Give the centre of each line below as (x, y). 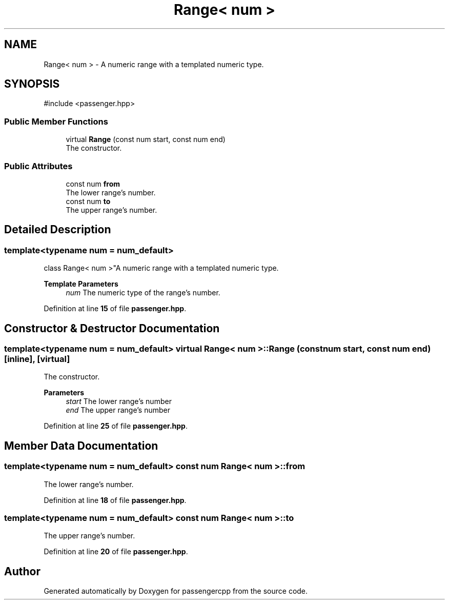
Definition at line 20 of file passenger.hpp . (116, 552)
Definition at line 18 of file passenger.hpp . (115, 500)
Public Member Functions (56, 121)
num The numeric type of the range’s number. (143, 293)
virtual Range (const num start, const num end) (146, 139)
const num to (88, 201)
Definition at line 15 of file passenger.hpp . (115, 309)
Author (22, 571)
